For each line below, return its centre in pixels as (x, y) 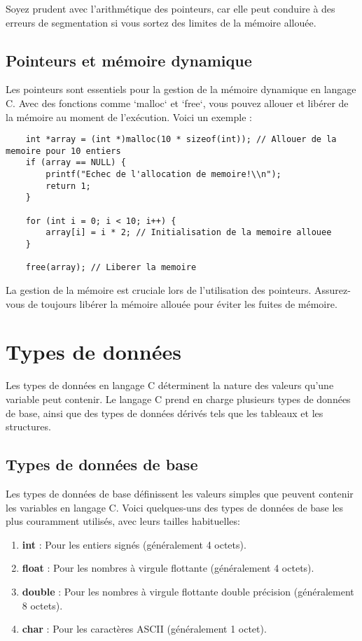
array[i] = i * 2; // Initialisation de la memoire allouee (189, 233)
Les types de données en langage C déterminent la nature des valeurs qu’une (170, 385)
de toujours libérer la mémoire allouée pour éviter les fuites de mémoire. (182, 303)
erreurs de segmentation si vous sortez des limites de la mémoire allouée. (161, 22)
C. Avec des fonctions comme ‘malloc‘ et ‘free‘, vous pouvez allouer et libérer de (177, 103)
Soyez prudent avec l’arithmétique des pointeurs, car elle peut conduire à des (170, 8)
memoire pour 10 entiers (63, 151)
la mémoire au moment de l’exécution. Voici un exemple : (129, 117)
